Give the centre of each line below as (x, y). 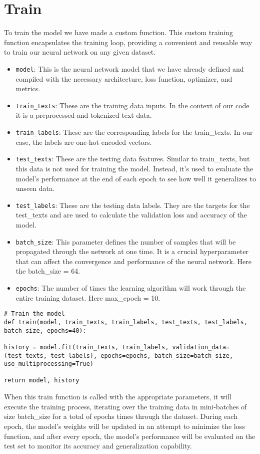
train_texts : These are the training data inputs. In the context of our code (132, 105)
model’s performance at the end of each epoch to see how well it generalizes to (136, 178)
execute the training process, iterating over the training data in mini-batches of (125, 406)
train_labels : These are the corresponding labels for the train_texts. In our (134, 132)
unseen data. (35, 188)
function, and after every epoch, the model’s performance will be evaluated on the (130, 436)
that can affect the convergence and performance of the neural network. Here (133, 261)
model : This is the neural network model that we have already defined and (130, 68)
